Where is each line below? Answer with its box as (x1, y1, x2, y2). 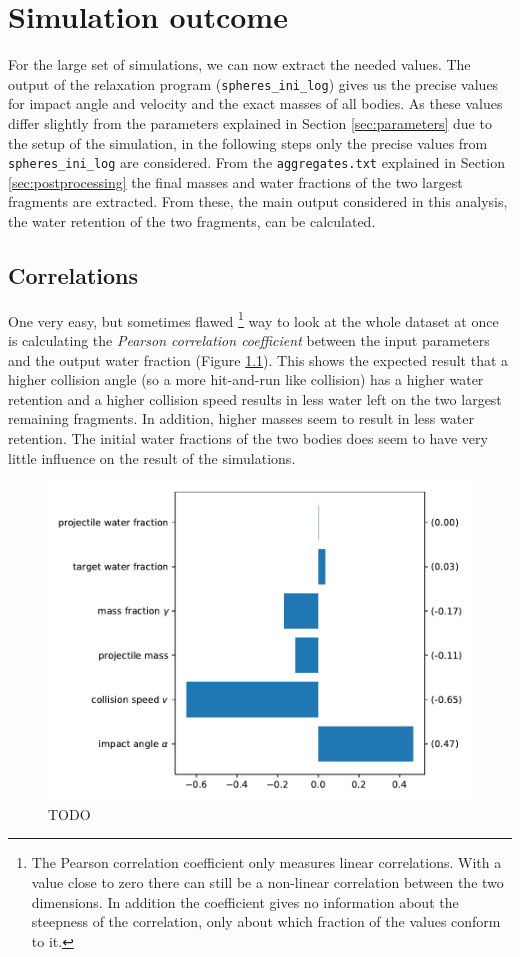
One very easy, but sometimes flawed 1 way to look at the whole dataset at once (8, 307, 499, 331)
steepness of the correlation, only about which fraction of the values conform (31, 911, 501, 932)
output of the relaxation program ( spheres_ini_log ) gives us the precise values (8, 73, 499, 94)
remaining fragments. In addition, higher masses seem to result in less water (8, 408, 474, 429)
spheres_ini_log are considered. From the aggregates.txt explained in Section (8, 152, 505, 173)
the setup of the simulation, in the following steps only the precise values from (8, 132, 488, 153)
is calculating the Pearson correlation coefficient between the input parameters (8, 330, 490, 351)
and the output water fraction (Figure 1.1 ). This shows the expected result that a (8, 349, 509, 370)
